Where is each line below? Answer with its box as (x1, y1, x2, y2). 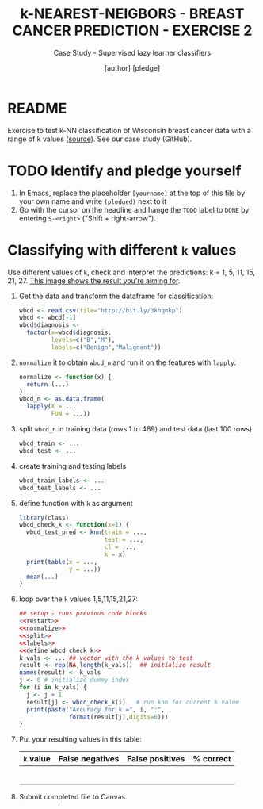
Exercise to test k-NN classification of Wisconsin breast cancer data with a (7, 125, 251, 135)
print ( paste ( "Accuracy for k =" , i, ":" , (26, 705, 166, 714)
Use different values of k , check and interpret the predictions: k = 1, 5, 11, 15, (7, 267, 255, 277)
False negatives (58, 753, 120, 765)
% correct (192, 753, 231, 765)
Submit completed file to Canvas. (18, 792, 128, 802)
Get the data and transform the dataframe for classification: (18, 291, 214, 301)
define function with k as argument (18, 498, 133, 508)
